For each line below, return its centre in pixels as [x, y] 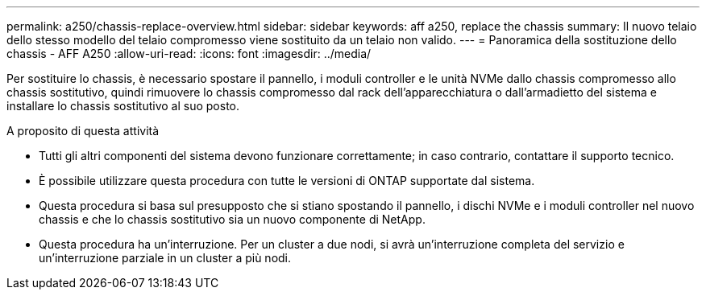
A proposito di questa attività [83, 131]
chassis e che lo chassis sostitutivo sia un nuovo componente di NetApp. [232, 219]
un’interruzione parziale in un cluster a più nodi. [165, 258]
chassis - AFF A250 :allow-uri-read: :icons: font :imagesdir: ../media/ [189, 53]
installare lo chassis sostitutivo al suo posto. [123, 106]
